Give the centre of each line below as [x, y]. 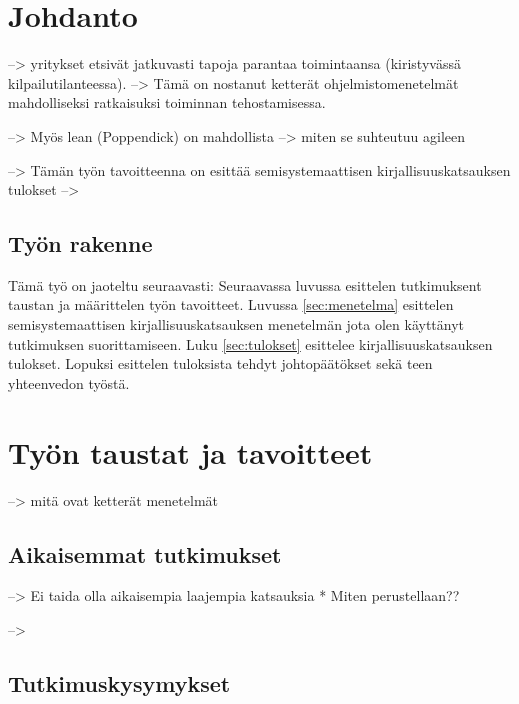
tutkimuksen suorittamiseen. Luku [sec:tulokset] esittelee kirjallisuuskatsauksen [250, 343]
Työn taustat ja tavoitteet [190, 451]
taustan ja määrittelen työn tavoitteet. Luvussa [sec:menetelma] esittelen [231, 304]
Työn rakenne [80, 243]
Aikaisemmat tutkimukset [145, 553]
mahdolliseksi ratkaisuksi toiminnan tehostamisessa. [167, 102]
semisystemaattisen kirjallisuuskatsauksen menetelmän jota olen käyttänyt [236, 324]
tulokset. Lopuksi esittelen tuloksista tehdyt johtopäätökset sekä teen [220, 363]
